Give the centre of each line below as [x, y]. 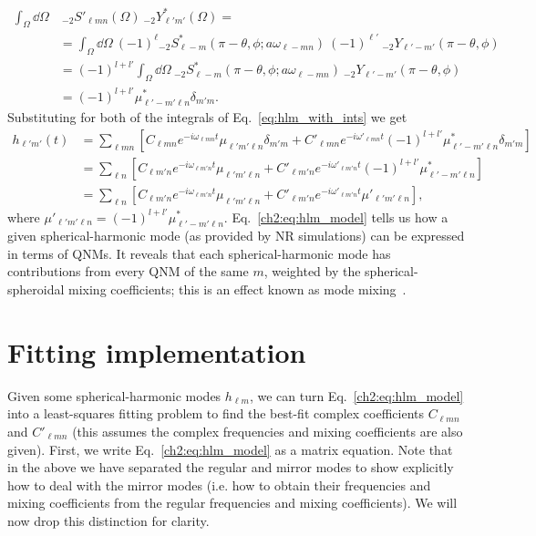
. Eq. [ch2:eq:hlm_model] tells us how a [336, 216]
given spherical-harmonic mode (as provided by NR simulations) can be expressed [236, 236]
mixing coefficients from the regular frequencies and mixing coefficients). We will [232, 503]
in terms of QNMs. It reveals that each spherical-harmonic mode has [199, 253]
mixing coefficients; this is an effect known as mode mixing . [237, 289]
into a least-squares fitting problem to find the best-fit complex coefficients [216, 413]
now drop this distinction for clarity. [108, 520]
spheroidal [36, 289]
